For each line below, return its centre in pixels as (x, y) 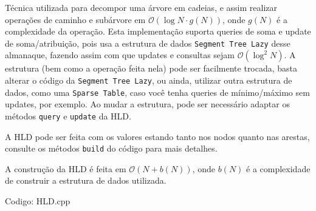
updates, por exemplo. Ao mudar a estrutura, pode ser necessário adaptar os (147, 104)
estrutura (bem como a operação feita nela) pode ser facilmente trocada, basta (151, 68)
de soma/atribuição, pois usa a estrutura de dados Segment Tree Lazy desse (148, 43)
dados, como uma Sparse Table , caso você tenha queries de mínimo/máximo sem (157, 92)
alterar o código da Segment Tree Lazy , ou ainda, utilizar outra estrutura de (149, 80)
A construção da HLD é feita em (66, 168)
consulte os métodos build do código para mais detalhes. (111, 148)
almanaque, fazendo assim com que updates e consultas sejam (120, 55)
